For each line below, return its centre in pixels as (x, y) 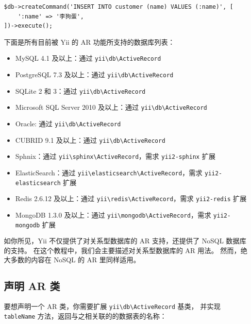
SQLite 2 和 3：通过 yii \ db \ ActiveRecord (80, 91)
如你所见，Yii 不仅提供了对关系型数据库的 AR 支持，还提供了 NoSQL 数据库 (125, 241)
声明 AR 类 (32, 286)
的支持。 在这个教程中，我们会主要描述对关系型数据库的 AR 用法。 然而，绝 (126, 250)
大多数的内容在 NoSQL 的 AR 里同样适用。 (72, 260)
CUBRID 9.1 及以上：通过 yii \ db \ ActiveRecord (90, 140)
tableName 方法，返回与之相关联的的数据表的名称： (85, 315)
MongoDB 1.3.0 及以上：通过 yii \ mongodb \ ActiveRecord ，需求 (113, 214)
